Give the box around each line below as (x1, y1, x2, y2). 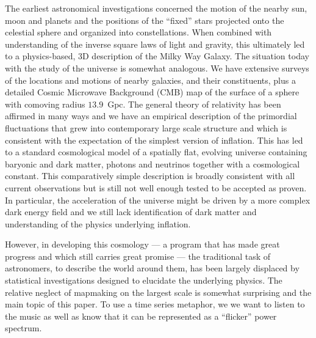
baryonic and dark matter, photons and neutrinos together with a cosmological (5, 157, 300, 170)
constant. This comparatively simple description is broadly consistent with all (5, 169, 295, 182)
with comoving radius (5, 97, 85, 110)
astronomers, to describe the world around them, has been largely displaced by (5, 262, 300, 274)
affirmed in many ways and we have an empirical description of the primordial (5, 109, 297, 122)
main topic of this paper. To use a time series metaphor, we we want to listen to (5, 298, 305, 310)
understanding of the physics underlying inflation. (5, 217, 191, 230)
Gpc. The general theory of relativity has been (107, 97, 281, 110)
